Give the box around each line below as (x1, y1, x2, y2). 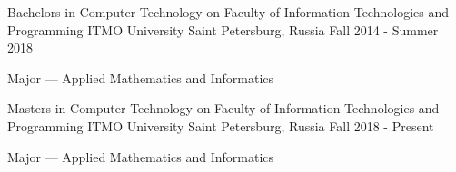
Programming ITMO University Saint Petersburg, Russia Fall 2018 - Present (7, 116, 434, 135)
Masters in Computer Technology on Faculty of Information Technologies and (7, 99, 440, 118)
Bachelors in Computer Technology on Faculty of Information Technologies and (7, 3, 450, 21)
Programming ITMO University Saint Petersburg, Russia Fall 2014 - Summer (7, 20, 439, 39)
